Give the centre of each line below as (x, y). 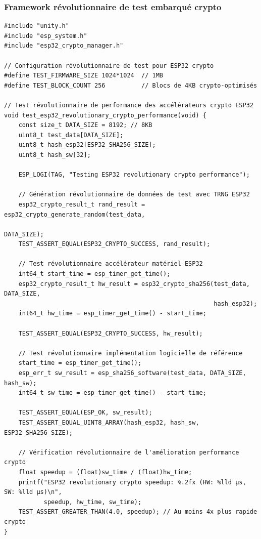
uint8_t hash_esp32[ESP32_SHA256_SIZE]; (87, 145)
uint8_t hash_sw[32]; (55, 155)
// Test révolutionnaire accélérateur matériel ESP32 (111, 264)
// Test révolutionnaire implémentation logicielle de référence (130, 353)
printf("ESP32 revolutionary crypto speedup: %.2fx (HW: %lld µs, (132, 482)
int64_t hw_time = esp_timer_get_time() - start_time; (112, 314)
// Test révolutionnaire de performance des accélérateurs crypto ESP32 (129, 105)
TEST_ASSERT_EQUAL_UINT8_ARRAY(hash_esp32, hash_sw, (109, 422)
